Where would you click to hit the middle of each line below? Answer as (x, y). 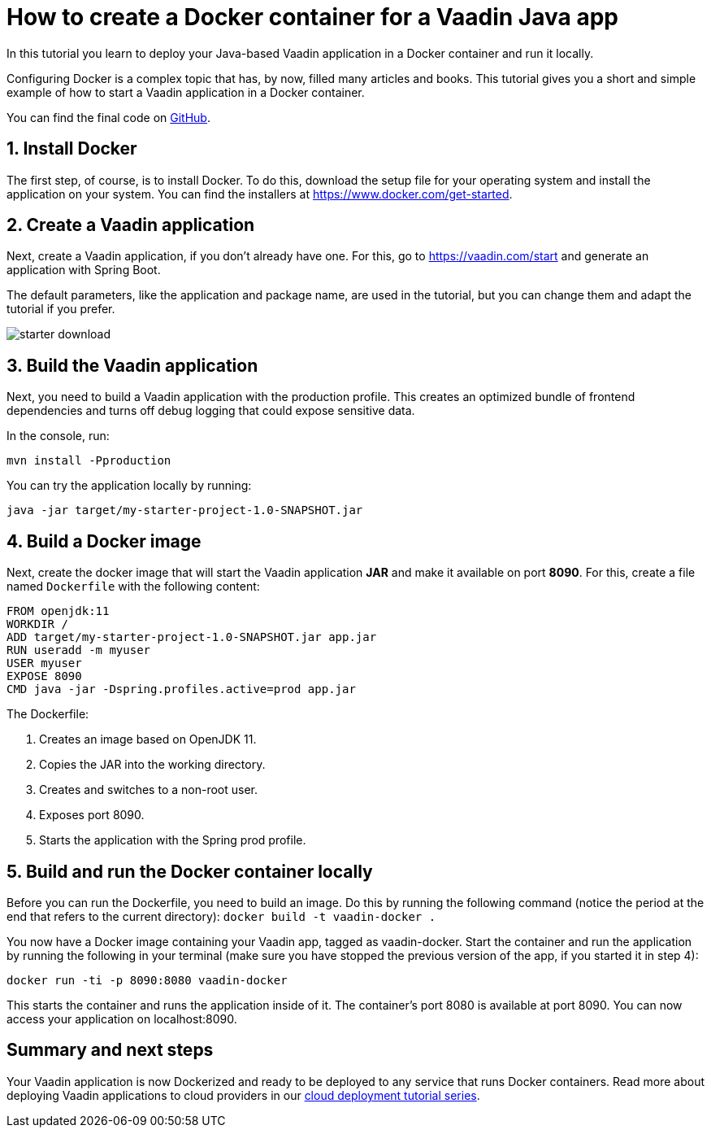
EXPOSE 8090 (44, 676)
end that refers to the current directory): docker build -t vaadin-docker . (221, 916)
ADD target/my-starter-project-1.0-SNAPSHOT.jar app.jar (192, 637)
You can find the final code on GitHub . (108, 117)
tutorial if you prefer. (61, 309)
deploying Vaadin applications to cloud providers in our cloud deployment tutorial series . (243, 1095)
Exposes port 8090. (92, 815)
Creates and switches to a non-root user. (149, 790)
